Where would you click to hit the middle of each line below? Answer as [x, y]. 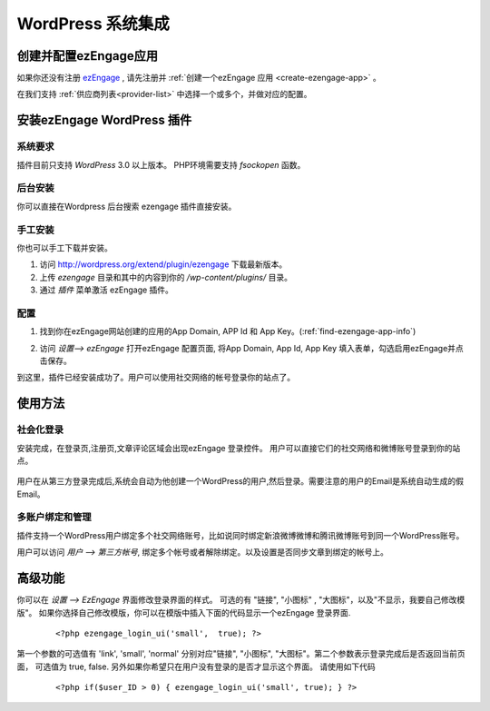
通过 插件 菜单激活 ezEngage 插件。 [107, 290]
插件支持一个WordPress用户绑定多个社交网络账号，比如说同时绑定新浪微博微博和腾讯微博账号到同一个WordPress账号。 [240, 535]
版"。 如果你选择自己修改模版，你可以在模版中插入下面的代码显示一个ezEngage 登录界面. [184, 612]
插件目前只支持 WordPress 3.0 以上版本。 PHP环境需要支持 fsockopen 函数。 [161, 164]
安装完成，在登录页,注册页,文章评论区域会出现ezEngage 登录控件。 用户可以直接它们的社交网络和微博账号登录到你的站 [239, 448]
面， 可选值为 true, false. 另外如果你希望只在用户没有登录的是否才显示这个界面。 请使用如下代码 [196, 667]
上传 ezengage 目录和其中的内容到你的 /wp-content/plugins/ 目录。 [166, 277]
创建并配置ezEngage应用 [88, 56]
